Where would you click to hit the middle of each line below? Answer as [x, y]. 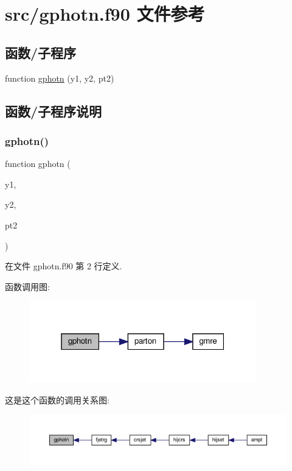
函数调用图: [27, 286]
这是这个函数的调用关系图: [57, 399]
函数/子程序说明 [54, 111]
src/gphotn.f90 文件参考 [105, 14]
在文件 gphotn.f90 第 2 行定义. [64, 266]
